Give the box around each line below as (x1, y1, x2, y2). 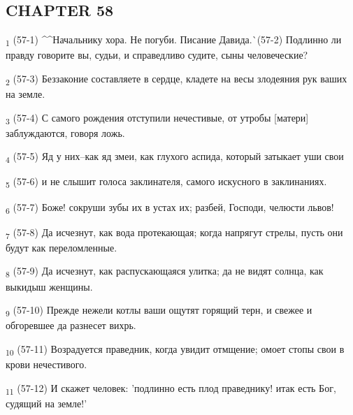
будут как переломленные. (6, 240, 117, 254)
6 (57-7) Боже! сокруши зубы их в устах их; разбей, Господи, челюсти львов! (6, 199, 334, 216)
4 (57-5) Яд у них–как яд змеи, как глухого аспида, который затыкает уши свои (6, 149, 344, 166)
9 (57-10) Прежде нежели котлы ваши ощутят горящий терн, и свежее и (6, 303, 312, 319)
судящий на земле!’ (6, 395, 87, 410)
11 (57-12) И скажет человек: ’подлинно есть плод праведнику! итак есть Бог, (6, 380, 336, 397)
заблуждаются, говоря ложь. (6, 125, 125, 140)
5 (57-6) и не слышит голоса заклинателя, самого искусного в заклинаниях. (6, 174, 327, 191)
